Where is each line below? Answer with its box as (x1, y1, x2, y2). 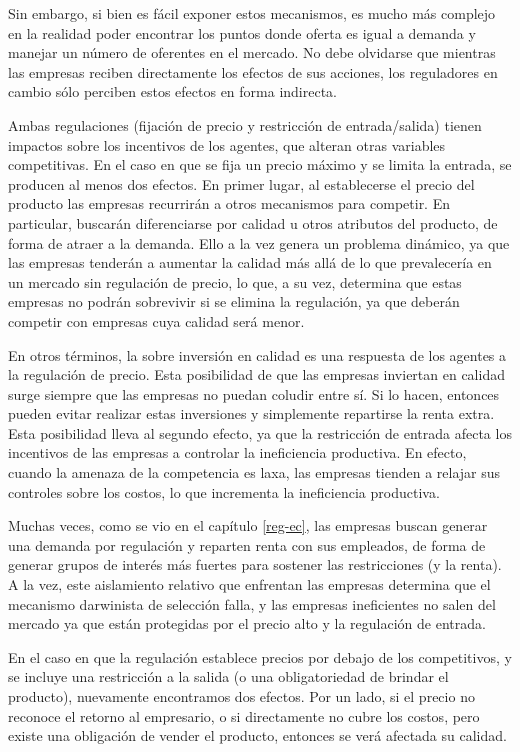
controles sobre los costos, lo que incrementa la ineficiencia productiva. (8, 481, 440, 502)
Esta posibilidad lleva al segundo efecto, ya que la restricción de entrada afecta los (8, 422, 512, 443)
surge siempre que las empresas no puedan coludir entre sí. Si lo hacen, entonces (8, 383, 500, 404)
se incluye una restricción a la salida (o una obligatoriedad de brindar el (8, 666, 449, 687)
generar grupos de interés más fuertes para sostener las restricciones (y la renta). (8, 554, 502, 575)
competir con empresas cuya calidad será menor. (8, 310, 305, 331)
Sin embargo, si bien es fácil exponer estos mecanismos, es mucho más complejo (8, 3, 496, 23)
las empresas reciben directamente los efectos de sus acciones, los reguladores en (8, 61, 498, 82)
